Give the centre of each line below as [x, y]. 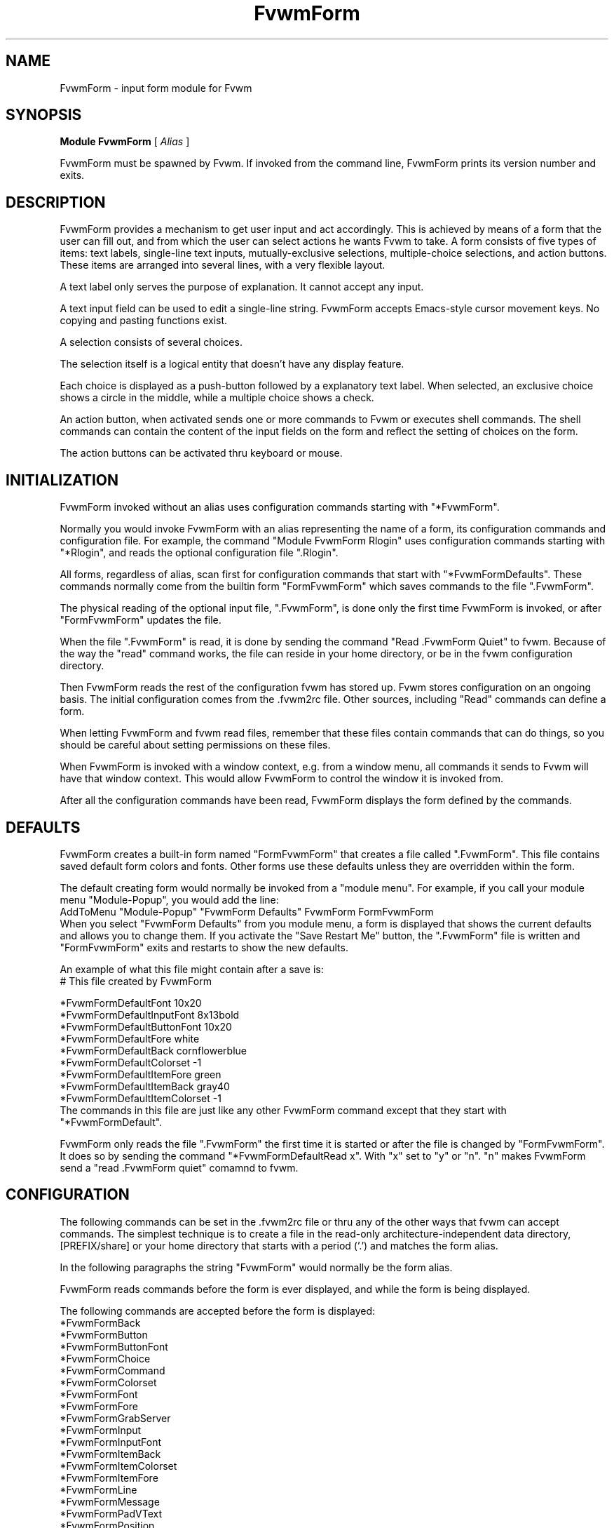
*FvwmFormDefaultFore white [130, 1038]
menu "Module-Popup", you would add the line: [169, 899]
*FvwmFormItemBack [110, 1454]
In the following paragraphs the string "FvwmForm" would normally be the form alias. [256, 1267]
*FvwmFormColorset [108, 1382]
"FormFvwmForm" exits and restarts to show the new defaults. [204, 947]
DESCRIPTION [56, 202]
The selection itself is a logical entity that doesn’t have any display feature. [232, 364]
